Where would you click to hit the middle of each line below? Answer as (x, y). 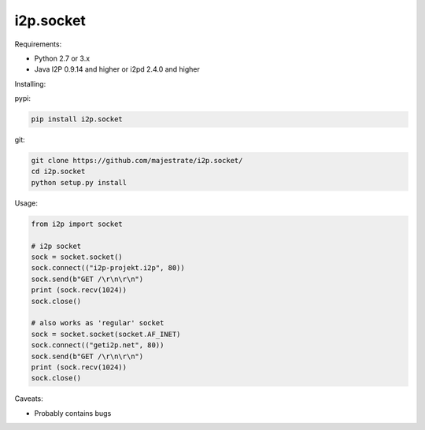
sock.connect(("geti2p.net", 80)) (98, 345)
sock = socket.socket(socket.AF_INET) (106, 334)
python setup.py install (79, 182)
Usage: (26, 203)
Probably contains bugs (73, 413)
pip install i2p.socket (77, 119)
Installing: (30, 83)
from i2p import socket (77, 224)
